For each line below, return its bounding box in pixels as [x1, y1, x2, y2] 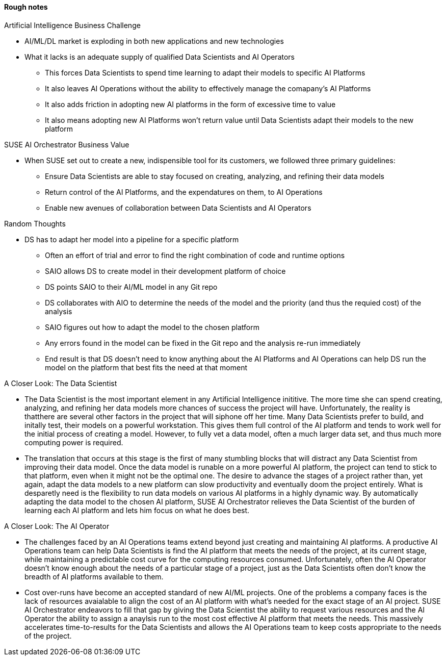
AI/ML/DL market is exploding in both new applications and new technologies [24, 36, 284, 45]
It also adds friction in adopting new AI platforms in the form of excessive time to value [45, 99, 336, 109]
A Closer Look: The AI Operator [4, 521, 110, 530]
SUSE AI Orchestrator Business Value [4, 140, 129, 149]
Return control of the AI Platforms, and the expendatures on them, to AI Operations [45, 187, 323, 196]
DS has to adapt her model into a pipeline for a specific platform [24, 235, 239, 244]
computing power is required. [24, 438, 123, 447]
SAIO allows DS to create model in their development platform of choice [45, 266, 286, 275]
